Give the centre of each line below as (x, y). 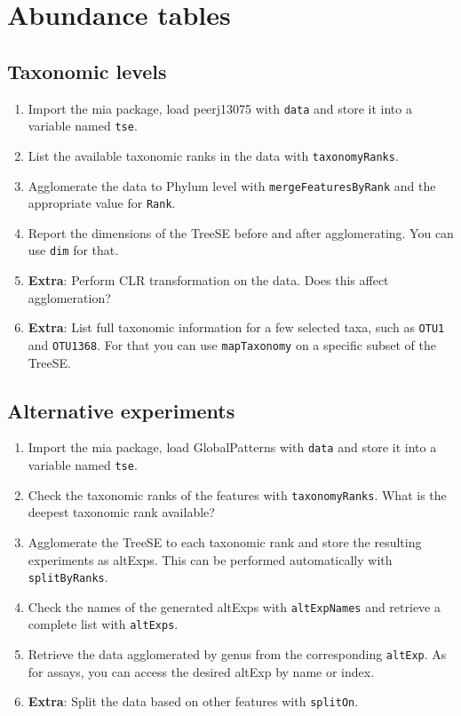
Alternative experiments (121, 410)
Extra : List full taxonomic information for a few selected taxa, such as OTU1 (236, 327)
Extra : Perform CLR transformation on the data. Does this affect (208, 280)
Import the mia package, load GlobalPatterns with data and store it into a (232, 447)
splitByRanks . (68, 577)
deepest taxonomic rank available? (121, 512)
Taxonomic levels (87, 71)
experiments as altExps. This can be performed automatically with (210, 559)
